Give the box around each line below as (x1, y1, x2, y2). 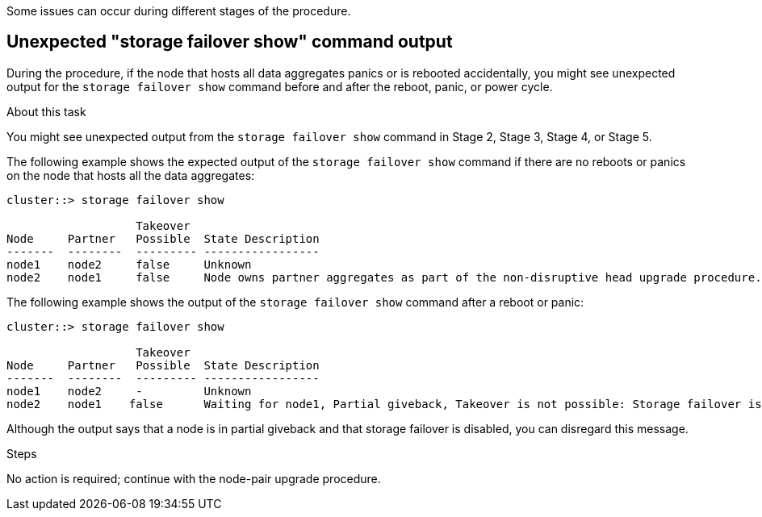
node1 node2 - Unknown (6, 384, 252, 398)
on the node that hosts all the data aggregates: (6, 168, 255, 182)
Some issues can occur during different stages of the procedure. (6, 4, 351, 18)
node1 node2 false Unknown (6, 257, 252, 271)
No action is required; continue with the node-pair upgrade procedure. (6, 471, 381, 486)
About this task (6, 104, 86, 119)
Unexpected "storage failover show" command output (6, 31, 453, 52)
